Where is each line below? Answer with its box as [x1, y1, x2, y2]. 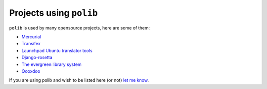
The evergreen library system [21, 61, 82, 67]
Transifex [21, 41, 41, 47]
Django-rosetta [21, 55, 53, 60]
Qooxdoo [21, 68, 41, 74]
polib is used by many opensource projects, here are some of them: [9, 25, 150, 30]
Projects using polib [9, 7, 98, 18]
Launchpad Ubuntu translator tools [21, 47, 92, 54]
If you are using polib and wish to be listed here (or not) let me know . [9, 77, 149, 83]
